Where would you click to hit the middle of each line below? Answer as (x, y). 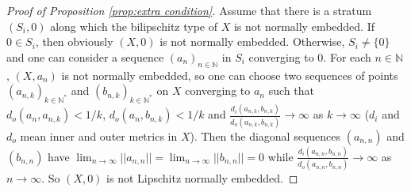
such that (291, 90)
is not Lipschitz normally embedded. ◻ (202, 178)
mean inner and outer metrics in (99, 136)
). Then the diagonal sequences (265, 136)
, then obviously (74, 41)
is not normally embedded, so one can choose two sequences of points (230, 75)
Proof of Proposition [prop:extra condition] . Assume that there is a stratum (189, 10)
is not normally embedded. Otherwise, (252, 41)
